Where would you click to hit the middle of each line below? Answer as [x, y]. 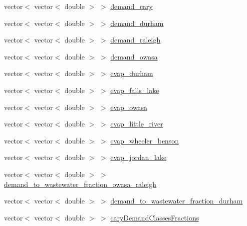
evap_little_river [137, 124]
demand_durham [137, 23]
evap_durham [132, 73]
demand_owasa [134, 56]
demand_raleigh [135, 40]
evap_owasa [129, 107]
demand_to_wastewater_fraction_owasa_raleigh [80, 184]
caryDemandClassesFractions [155, 217]
